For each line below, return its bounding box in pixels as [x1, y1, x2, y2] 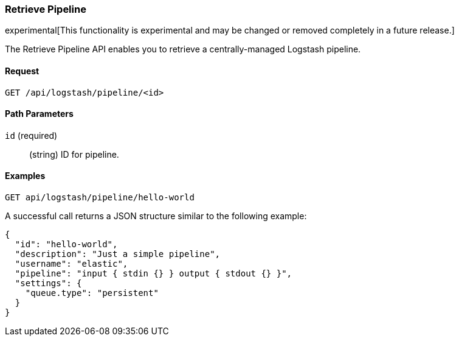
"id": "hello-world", [15, 239, 118, 250]
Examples [5, 170, 46, 181]
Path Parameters [5, 108, 74, 119]
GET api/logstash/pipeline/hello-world [5, 192, 195, 203]
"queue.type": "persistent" [25, 288, 159, 298]
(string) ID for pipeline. [29, 149, 119, 160]
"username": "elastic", [15, 259, 128, 269]
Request [5, 65, 40, 76]
